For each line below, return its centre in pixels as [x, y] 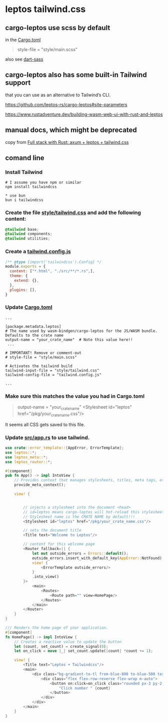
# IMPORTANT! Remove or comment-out [43, 353]
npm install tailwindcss [31, 187]
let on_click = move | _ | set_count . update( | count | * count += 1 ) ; [84, 651]
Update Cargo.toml [29, 307]
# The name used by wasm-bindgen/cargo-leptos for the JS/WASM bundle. [81, 331]
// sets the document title [52, 530]
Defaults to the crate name [34, 335]
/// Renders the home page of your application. [57, 628]
